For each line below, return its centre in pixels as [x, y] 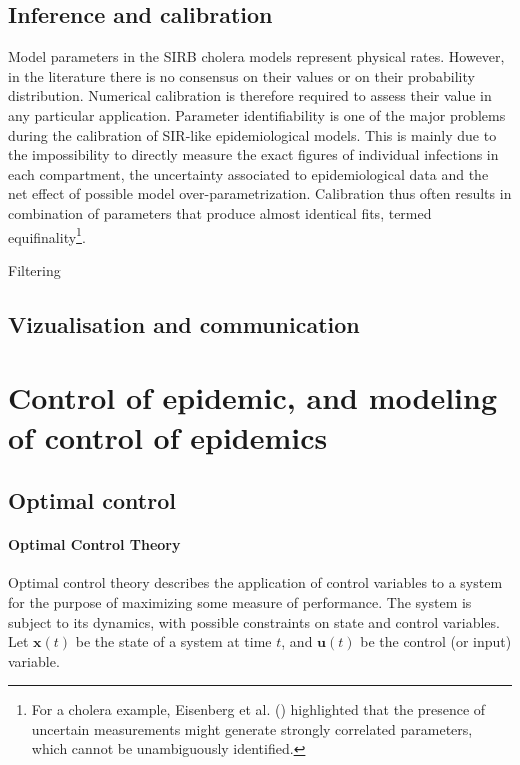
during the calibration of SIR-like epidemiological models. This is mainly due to [252, 134]
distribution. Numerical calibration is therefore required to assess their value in [250, 95]
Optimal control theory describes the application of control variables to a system [255, 582]
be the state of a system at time [173, 641]
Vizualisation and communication [184, 323]
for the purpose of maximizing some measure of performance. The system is [240, 601]
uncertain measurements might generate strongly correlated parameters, [252, 728]
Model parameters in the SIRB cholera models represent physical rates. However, [256, 56]
